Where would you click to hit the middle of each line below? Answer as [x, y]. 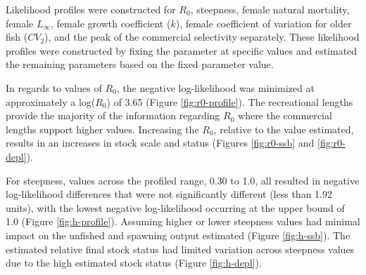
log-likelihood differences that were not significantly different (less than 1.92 [169, 194]
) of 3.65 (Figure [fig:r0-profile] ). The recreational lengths [230, 101]
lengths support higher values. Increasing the [102, 129]
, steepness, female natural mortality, [270, 9]
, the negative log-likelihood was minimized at [215, 87]
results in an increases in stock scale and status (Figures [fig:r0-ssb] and [160, 143]
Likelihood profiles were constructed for [91, 9]
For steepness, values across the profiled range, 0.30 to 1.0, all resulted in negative [183, 180]
